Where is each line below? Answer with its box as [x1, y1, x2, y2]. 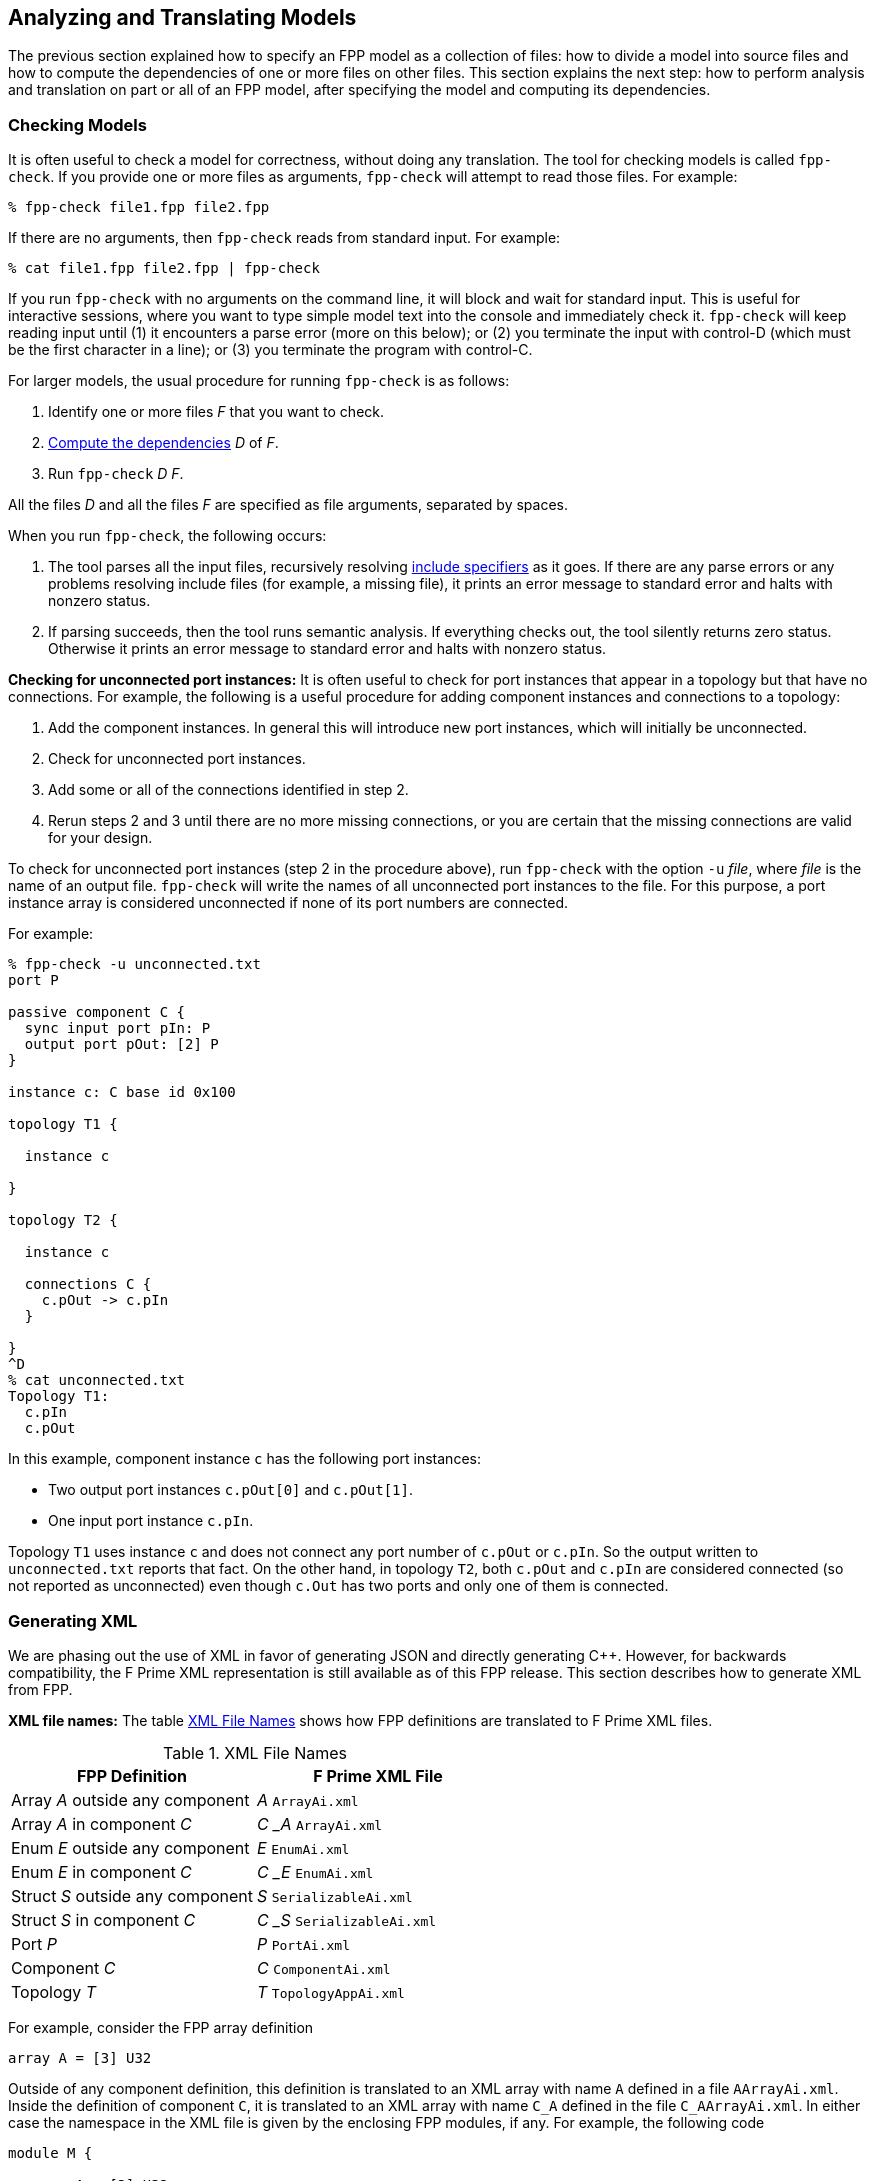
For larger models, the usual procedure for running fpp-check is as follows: [8, 372, 510, 390]
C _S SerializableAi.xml [257, 1909, 437, 1930]
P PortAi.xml [257, 1933, 350, 1954]
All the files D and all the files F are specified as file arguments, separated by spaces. [8, 496, 568, 514]
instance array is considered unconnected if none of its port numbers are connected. [8, 894, 569, 912]
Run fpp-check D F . [48, 465, 184, 483]
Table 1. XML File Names [162, 1742, 348, 1763]
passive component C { [8, 1004, 186, 1021]
